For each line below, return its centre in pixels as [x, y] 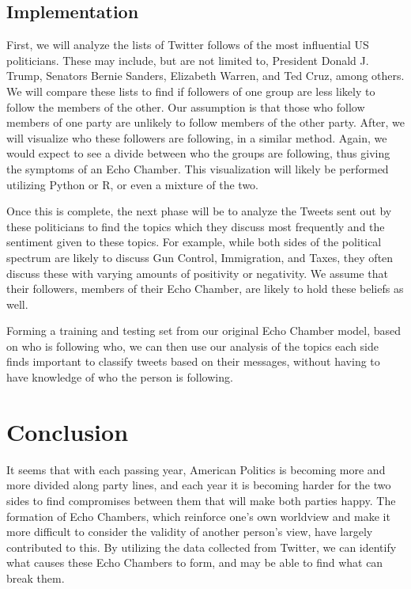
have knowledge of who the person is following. [120, 377]
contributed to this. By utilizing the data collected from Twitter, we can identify [202, 547]
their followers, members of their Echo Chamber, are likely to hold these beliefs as [205, 289]
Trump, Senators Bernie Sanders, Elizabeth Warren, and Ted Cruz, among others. [205, 76]
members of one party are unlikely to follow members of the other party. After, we [206, 122]
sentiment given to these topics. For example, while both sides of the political [194, 242]
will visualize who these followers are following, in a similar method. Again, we [197, 137]
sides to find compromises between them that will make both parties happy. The [201, 500]
